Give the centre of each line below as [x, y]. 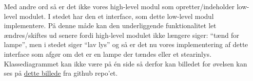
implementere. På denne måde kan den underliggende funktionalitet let [110, 25]
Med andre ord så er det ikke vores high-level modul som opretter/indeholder [119, 6]
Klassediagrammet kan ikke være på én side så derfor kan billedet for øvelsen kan [126, 63]
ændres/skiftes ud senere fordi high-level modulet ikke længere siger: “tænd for [122, 35]
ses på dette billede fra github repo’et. [61, 73]
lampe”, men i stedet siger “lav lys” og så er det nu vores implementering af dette [126, 44]
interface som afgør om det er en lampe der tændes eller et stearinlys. [108, 54]
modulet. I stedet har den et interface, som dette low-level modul [117, 16]
